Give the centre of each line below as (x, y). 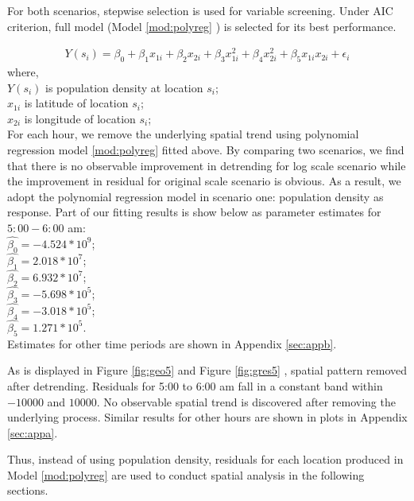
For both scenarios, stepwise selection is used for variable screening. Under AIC (200, 10)
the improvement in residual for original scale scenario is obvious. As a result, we (204, 181)
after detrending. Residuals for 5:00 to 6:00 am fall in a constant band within (195, 385)
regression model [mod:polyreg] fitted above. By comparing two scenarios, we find (206, 150)
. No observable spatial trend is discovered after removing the (246, 401)
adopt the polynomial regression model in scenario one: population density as (195, 196)
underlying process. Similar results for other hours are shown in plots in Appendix (207, 417)
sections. (28, 490)
